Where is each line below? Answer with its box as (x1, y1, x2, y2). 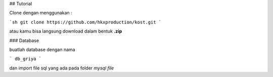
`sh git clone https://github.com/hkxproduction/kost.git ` (9, 19, 162, 25)
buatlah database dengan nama (9, 46, 75, 52)
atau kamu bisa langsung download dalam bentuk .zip (9, 28, 122, 34)
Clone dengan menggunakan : (9, 10, 73, 16)
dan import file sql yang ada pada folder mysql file (9, 65, 114, 71)
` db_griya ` (9, 56, 42, 62)
